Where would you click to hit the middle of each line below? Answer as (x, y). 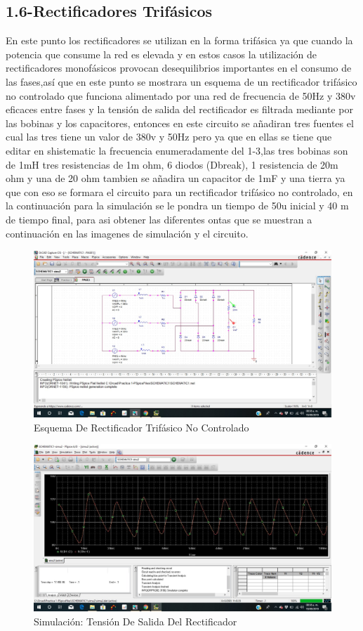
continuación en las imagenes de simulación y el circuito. (127, 233)
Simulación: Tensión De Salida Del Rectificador (136, 622)
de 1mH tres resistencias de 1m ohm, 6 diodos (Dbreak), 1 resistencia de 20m (172, 164)
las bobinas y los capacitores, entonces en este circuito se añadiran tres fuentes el (180, 123)
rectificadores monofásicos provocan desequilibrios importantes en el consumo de (179, 68)
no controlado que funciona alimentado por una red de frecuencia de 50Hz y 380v (181, 95)
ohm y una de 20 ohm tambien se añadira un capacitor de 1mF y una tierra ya (176, 178)
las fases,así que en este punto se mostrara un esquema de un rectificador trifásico (181, 81)
